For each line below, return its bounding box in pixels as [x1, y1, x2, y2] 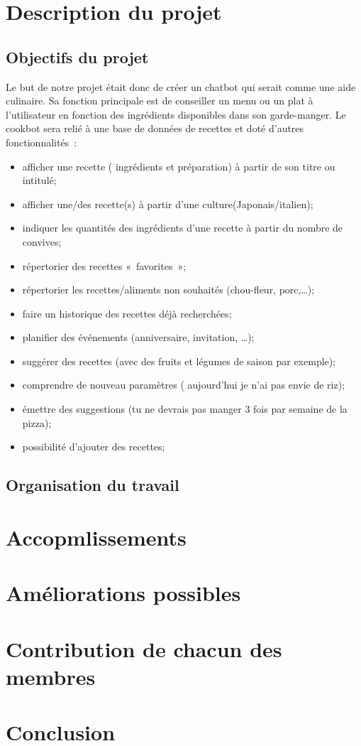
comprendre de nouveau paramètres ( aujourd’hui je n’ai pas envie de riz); [22, 377, 345, 392]
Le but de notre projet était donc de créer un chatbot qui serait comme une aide [6, 79, 356, 94]
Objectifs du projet [6, 45, 149, 67]
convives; [22, 234, 62, 249]
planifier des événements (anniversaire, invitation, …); [22, 330, 255, 345]
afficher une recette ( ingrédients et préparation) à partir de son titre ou [22, 158, 335, 173]
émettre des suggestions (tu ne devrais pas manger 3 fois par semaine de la [22, 401, 348, 416]
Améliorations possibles [6, 578, 241, 607]
